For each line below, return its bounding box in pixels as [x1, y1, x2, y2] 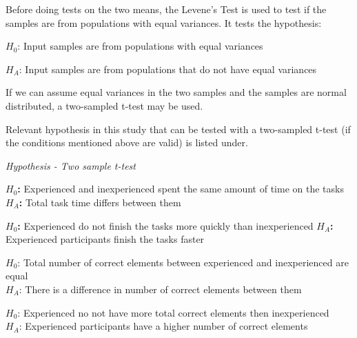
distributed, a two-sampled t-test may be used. [6, 98, 203, 112]
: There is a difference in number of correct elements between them [19, 281, 302, 296]
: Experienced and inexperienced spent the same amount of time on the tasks [17, 181, 344, 196]
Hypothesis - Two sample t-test [6, 158, 136, 172]
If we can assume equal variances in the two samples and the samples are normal [6, 85, 347, 99]
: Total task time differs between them [19, 195, 181, 209]
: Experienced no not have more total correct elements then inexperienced [17, 305, 329, 319]
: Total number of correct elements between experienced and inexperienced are [17, 255, 349, 269]
